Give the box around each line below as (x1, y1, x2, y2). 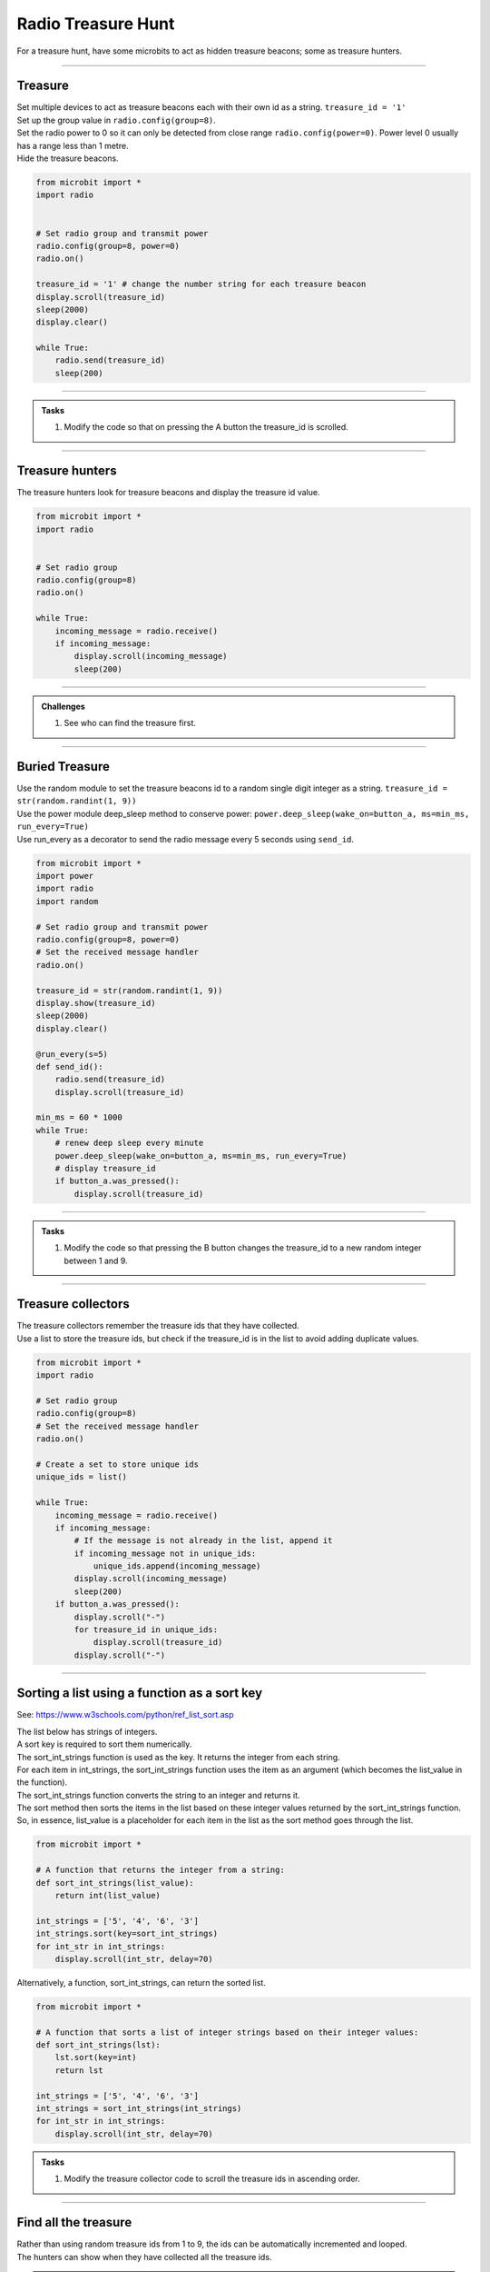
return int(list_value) (54, 1890, 161, 1900)
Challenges (41, 701, 85, 712)
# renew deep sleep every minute (54, 1138, 204, 1149)
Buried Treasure (16, 759, 111, 774)
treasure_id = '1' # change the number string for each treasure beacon (35, 279, 367, 290)
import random (35, 896, 99, 906)
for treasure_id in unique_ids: (73, 1625, 218, 1635)
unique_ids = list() (35, 1472, 127, 1482)
